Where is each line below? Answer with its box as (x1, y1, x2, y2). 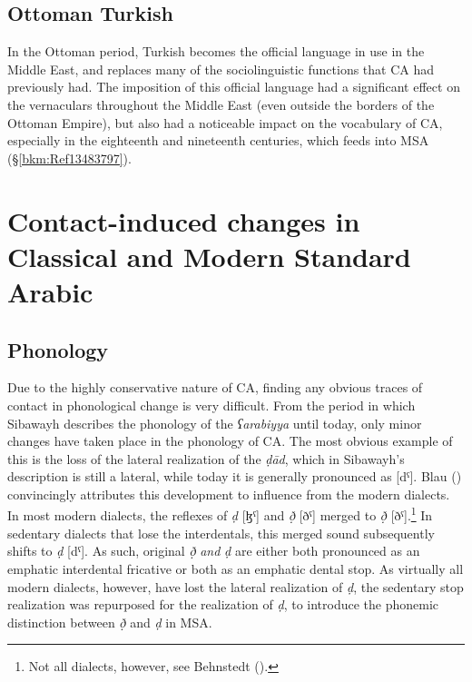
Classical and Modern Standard (7, 237, 411, 274)
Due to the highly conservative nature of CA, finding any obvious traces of (7, 378, 423, 397)
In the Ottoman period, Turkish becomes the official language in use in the (7, 42, 425, 61)
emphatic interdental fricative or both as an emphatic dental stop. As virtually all (7, 558, 464, 578)
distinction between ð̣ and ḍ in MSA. (7, 612, 212, 631)
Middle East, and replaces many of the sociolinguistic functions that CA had (7, 59, 435, 78)
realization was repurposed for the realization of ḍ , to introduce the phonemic (7, 595, 439, 614)
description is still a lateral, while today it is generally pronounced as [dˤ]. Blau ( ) (7, 467, 462, 486)
